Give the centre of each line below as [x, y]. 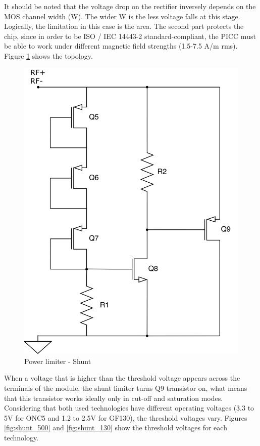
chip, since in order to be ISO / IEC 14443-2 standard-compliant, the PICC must [130, 36]
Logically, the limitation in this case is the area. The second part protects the [124, 26]
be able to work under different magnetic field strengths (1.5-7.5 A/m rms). [121, 46]
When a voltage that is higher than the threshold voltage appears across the [122, 378]
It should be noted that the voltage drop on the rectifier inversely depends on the [130, 6]
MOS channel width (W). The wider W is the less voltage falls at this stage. [122, 16]
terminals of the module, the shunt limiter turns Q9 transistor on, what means [126, 388]
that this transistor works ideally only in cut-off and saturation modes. [114, 398]
